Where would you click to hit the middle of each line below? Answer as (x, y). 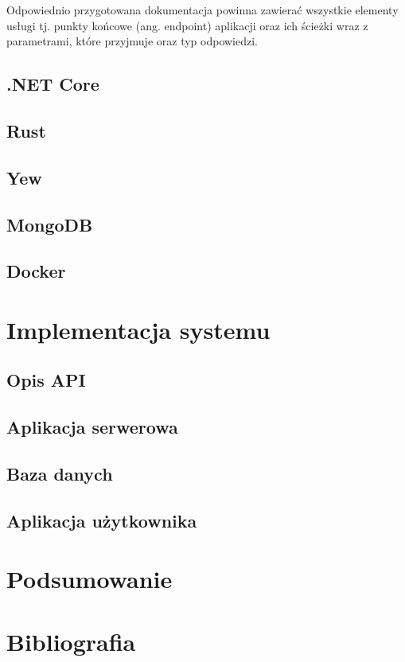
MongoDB (50, 224)
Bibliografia (71, 641)
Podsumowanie (90, 579)
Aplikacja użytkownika (102, 520)
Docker (36, 271)
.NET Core (53, 84)
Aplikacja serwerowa (92, 427)
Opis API (46, 380)
